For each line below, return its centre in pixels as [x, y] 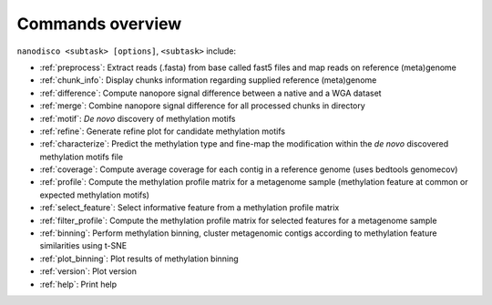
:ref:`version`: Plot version [88, 271]
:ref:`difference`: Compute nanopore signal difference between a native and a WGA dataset [210, 93]
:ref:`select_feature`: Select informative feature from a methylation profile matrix [190, 208]
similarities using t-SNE [83, 246]
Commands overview [99, 24]
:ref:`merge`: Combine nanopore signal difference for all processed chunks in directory [203, 106]
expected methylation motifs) [95, 195]
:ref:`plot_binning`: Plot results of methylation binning [139, 259]
